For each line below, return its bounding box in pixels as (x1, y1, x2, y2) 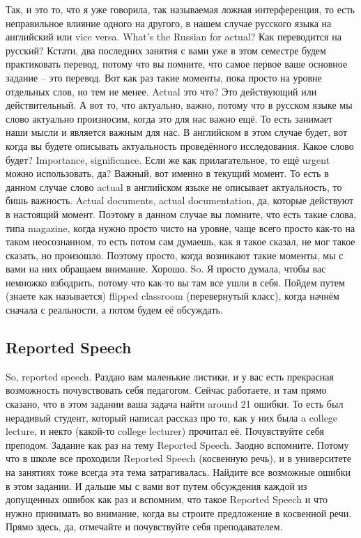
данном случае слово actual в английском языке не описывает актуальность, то (6, 179, 342, 194)
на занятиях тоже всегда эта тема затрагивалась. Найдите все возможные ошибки (6, 465, 351, 479)
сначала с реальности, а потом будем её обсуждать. (6, 302, 223, 317)
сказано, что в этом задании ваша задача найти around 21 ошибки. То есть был (6, 397, 344, 411)
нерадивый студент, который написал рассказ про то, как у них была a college (6, 410, 338, 424)
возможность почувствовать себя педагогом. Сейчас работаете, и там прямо (6, 383, 327, 397)
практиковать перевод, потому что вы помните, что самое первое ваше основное (6, 56, 348, 71)
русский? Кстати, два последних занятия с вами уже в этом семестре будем (6, 43, 326, 57)
